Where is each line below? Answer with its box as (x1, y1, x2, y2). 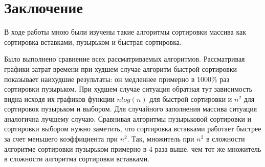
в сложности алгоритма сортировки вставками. (4, 153, 150, 164)
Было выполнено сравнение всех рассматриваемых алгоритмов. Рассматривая (4, 53, 245, 64)
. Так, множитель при (127, 133, 194, 144)
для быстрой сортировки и (149, 93, 232, 104)
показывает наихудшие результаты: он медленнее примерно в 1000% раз (4, 73, 229, 84)
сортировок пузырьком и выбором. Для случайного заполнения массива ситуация (4, 103, 257, 114)
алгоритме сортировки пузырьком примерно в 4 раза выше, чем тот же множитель (4, 143, 261, 154)
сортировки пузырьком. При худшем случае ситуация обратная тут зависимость (4, 83, 252, 94)
